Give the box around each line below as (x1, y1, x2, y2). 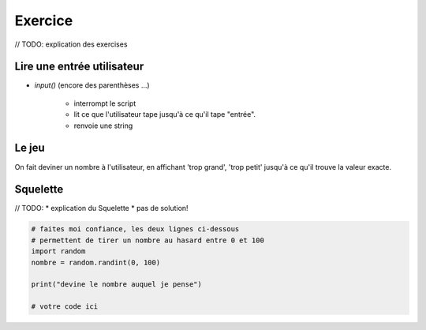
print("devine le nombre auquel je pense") (31, 280, 203, 289)
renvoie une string (73, 121, 133, 130)
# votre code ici (31, 302, 99, 311)
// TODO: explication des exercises (14, 39, 128, 49)
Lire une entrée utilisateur (14, 60, 144, 73)
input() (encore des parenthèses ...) (34, 81, 150, 90)
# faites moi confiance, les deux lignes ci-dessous (31, 225, 240, 234)
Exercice (14, 12, 73, 29)
